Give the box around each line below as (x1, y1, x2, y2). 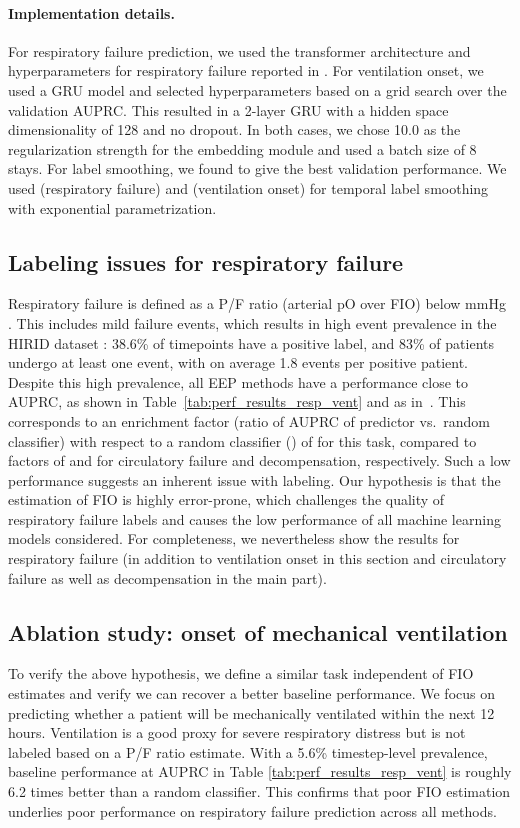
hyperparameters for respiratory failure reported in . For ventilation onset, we (8, 60, 484, 81)
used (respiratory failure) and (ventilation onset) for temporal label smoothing (8, 177, 489, 198)
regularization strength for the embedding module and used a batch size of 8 (8, 138, 477, 159)
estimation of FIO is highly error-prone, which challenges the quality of (8, 489, 445, 510)
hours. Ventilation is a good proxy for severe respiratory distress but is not (8, 722, 466, 743)
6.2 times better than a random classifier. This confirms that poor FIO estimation (8, 781, 511, 802)
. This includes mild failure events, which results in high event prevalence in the (8, 312, 497, 333)
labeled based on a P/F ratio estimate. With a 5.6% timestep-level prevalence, (8, 741, 488, 762)
